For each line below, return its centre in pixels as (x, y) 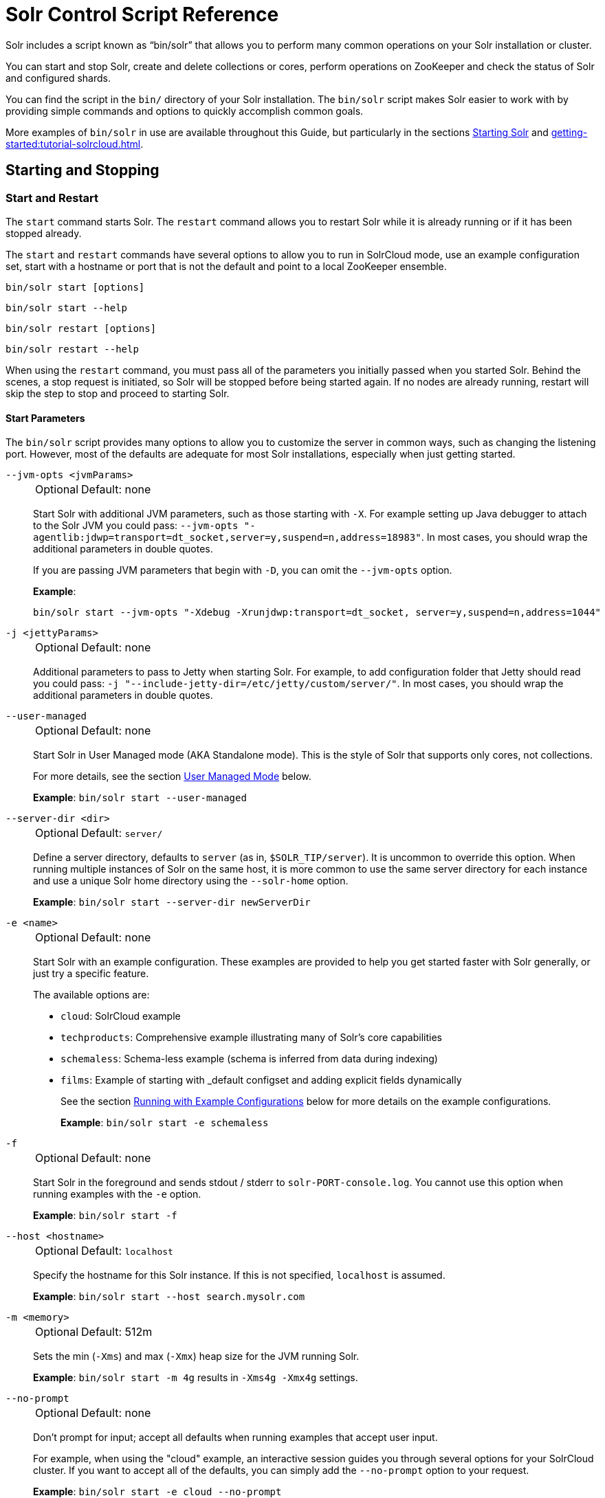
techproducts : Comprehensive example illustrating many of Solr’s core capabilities (252, 1038)
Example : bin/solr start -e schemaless (165, 1123)
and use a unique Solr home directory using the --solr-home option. (191, 881)
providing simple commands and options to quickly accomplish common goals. (185, 111)
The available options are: (91, 995)
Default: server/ (122, 833)
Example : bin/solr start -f (105, 1216)
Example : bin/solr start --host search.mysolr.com (169, 1297)
